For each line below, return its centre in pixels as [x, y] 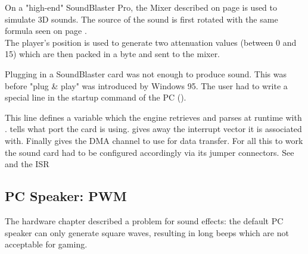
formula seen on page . [46, 31]
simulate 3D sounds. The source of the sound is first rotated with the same [141, 19]
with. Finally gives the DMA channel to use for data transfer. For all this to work [154, 140]
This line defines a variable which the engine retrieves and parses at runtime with [153, 117]
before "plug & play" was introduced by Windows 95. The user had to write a [146, 85]
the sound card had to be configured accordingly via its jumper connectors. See [150, 152]
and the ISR [27, 164]
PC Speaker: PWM [66, 196]
